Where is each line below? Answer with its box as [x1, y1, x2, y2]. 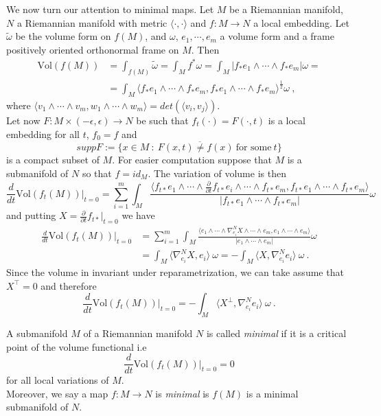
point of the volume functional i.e [6, 339, 147, 354]
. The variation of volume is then [148, 165, 286, 180]
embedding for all [6, 126, 80, 141]
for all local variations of [6, 373, 109, 387]
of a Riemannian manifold [83, 326, 193, 340]
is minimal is [155, 386, 209, 400]
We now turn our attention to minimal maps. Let [6, 2, 214, 16]
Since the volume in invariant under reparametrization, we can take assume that [6, 265, 344, 279]
